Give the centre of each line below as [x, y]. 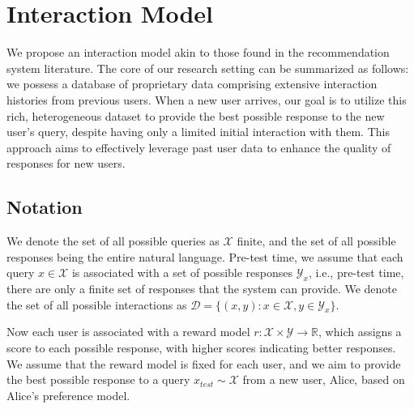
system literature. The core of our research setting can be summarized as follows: [208, 68]
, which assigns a [360, 332]
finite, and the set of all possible [316, 241]
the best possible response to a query [98, 379]
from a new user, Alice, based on [324, 379]
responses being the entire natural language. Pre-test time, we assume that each [205, 256]
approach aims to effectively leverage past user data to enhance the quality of [199, 147]
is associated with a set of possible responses [182, 273]
